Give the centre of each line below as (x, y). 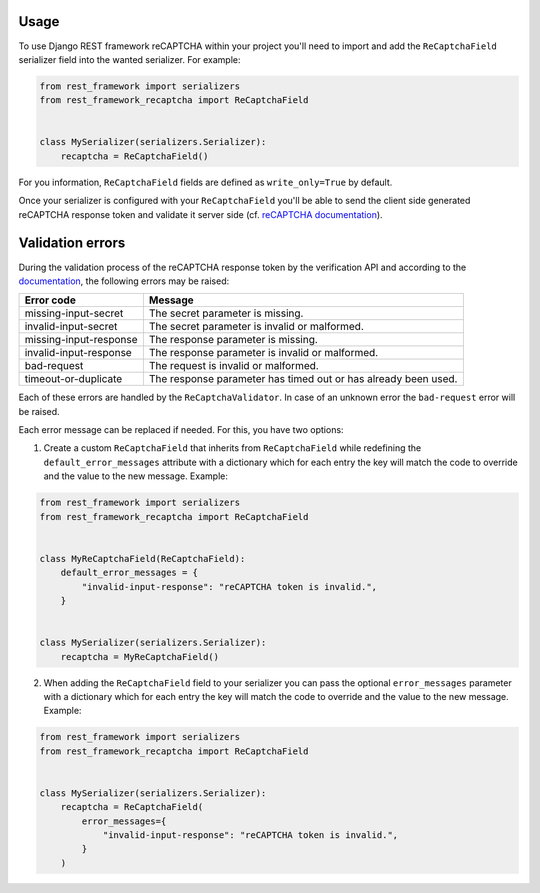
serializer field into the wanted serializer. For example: (129, 59)
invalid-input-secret (71, 327)
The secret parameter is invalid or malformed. (256, 327)
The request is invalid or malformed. (233, 366)
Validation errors (72, 243)
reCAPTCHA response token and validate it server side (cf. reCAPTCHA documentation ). (201, 214)
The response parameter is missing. (233, 340)
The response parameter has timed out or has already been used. (303, 379)
